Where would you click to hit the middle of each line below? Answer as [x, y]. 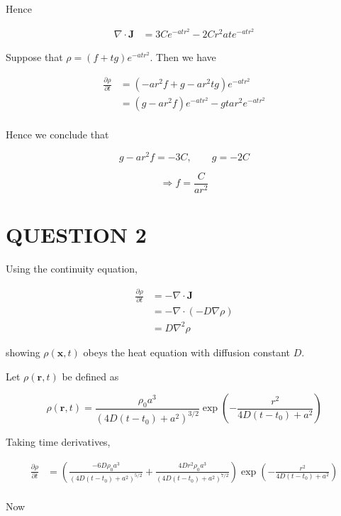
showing [23, 352]
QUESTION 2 [76, 235]
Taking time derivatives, [58, 442]
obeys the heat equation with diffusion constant [187, 352]
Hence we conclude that [57, 135]
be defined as [90, 376]
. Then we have [183, 57]
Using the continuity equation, [72, 269]
